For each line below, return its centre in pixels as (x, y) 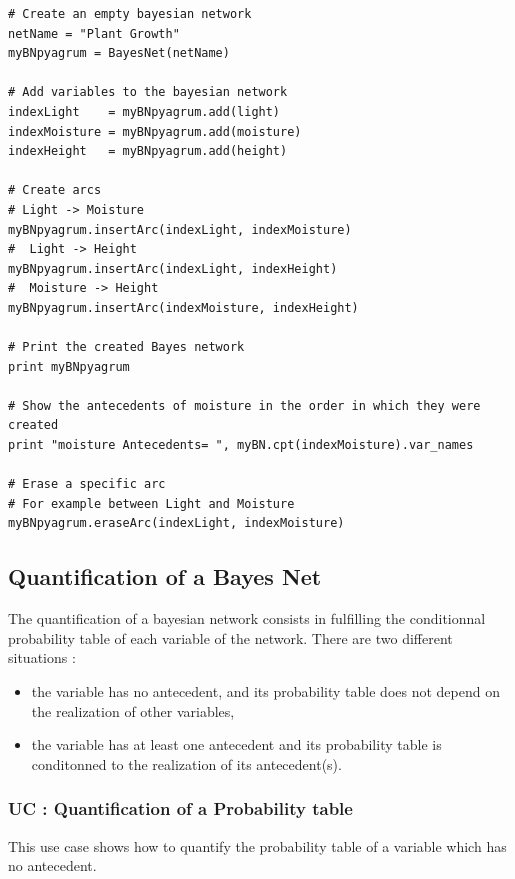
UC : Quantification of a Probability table (180, 808)
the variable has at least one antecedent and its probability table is (236, 744)
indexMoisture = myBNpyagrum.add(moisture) (155, 131)
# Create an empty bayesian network (130, 14)
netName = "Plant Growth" (94, 33)
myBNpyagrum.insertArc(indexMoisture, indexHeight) (183, 307)
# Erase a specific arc (87, 484)
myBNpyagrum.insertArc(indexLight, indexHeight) (173, 268)
